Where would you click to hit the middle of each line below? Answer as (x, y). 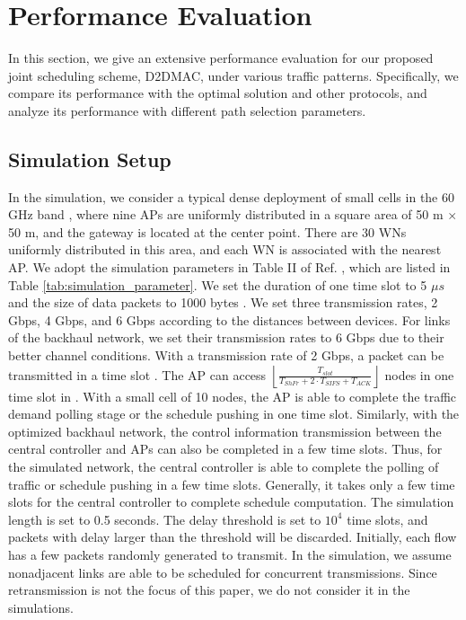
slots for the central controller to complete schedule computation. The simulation (231, 502)
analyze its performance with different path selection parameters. (187, 110)
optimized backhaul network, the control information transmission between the (225, 431)
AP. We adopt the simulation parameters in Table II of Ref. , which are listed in (229, 267)
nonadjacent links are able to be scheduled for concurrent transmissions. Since (223, 572)
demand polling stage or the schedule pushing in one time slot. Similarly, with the (234, 414)
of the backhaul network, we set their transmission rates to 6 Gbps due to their (226, 337)
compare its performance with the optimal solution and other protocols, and (218, 93)
